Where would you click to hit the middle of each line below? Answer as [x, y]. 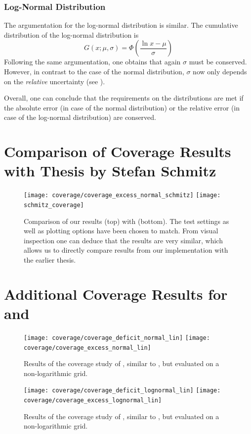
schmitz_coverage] [54, 205]
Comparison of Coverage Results [118, 151]
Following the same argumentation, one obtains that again [92, 62]
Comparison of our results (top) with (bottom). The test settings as [126, 221]
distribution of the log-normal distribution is [71, 34]
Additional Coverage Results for [116, 294]
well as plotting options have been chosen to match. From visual [121, 231]
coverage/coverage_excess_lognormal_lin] [93, 401]
